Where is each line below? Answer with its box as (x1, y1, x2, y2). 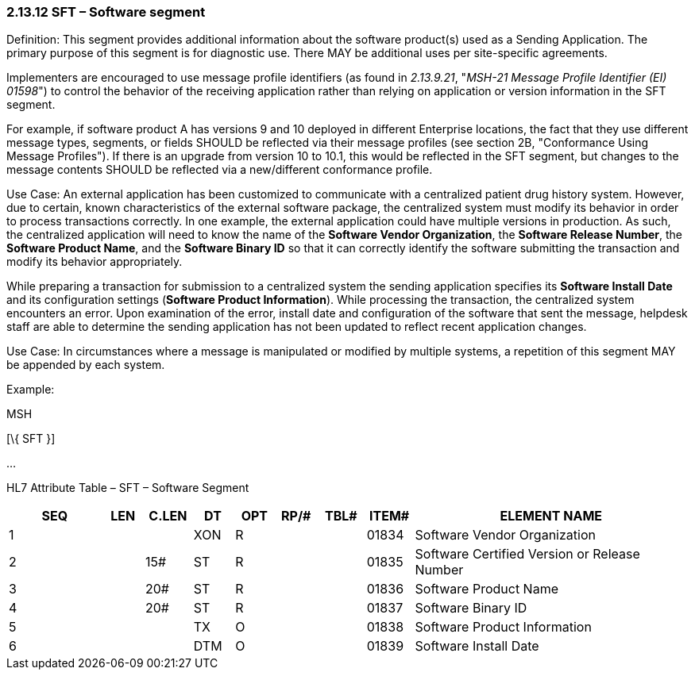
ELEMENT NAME (500, 508, 603, 524)
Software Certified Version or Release (415, 546, 640, 563)
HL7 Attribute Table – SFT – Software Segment (6, 481, 249, 495)
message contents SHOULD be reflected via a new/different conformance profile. (6, 163, 433, 177)
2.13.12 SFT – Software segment (6, 4, 206, 20)
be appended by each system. (6, 358, 165, 372)
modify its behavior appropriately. (6, 255, 183, 269)
